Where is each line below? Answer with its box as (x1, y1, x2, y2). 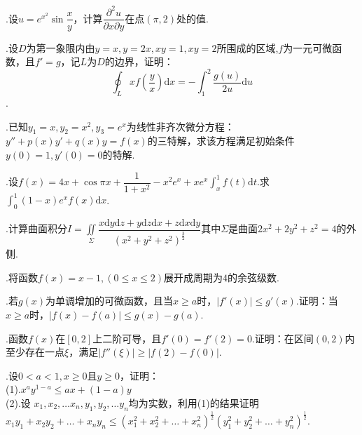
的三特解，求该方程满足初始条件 (147, 133, 295, 148)
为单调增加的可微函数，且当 (46, 293, 174, 308)
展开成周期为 (164, 269, 223, 284)
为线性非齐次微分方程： (126, 119, 235, 133)
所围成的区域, (216, 40, 279, 55)
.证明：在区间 (251, 330, 314, 345)
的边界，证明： (104, 54, 174, 69)
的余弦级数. (228, 269, 279, 284)
